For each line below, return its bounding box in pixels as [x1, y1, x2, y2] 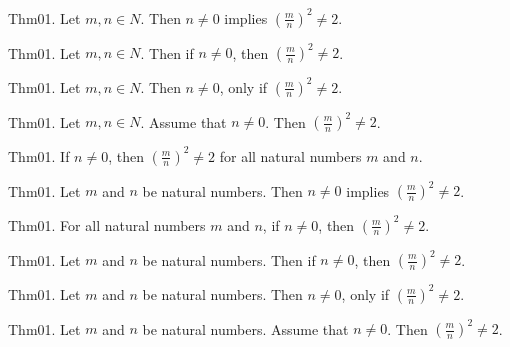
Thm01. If [8, 145, 70, 166]
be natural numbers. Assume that [142, 318, 349, 338]
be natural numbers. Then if [142, 249, 316, 269]
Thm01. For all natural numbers [8, 214, 206, 235]
